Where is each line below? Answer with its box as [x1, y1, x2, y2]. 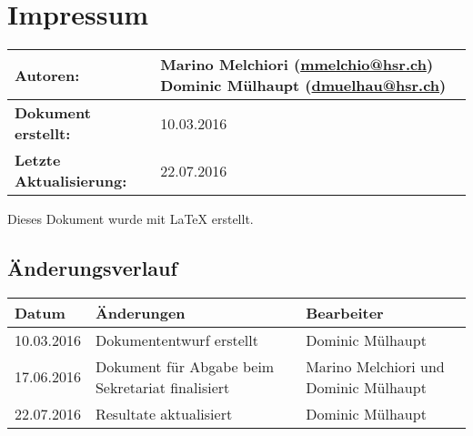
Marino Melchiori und [306, 355, 445, 377]
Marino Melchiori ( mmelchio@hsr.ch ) [160, 54, 434, 76]
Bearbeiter [306, 301, 384, 323]
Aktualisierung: [15, 170, 127, 192]
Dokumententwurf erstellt [95, 329, 258, 350]
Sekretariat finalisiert [95, 376, 230, 398]
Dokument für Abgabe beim [95, 355, 275, 377]
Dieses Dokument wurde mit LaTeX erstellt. [7, 209, 254, 228]
